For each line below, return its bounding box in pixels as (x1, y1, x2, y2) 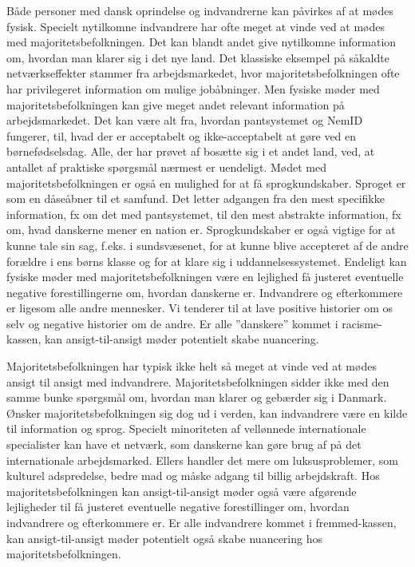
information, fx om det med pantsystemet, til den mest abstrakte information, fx (6, 205, 401, 222)
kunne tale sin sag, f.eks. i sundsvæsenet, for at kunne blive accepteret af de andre (6, 236, 409, 253)
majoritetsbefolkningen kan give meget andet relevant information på (6, 96, 345, 113)
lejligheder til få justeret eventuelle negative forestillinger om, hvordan (6, 498, 350, 515)
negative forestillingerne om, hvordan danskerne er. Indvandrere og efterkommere (6, 283, 403, 300)
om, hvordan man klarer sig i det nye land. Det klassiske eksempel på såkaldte (6, 49, 389, 65)
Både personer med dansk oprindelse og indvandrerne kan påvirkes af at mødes (6, 2, 393, 18)
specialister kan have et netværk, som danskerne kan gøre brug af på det (6, 436, 362, 453)
